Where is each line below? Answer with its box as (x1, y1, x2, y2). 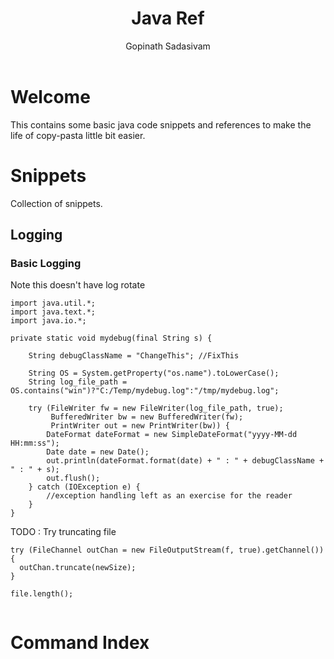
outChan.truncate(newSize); (19, 563, 137, 573)
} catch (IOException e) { (28, 482, 141, 492)
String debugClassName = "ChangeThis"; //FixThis (28, 351, 240, 361)
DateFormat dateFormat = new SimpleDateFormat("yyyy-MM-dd (46, 430, 298, 440)
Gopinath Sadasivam (125, 40, 211, 52)
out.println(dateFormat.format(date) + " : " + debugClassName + (46, 456, 325, 466)
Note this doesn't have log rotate (10, 279, 146, 291)
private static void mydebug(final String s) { (10, 333, 213, 344)
